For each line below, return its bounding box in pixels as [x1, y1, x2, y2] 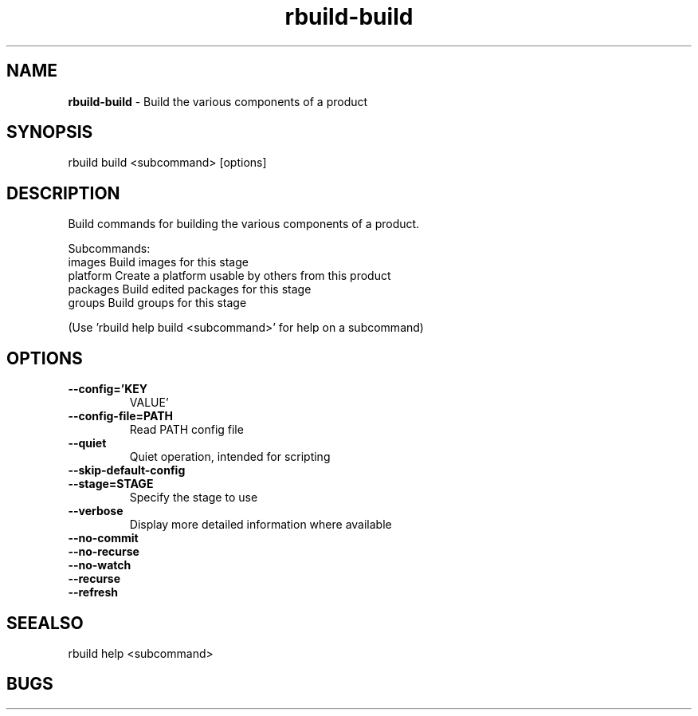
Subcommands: [68, 242, 151, 256]
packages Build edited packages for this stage [68, 282, 312, 297]
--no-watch [68, 558, 131, 572]
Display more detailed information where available [129, 517, 392, 532]
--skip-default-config [68, 463, 186, 478]
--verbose [68, 504, 124, 518]
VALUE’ [129, 395, 169, 410]
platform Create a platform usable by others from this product [68, 269, 391, 283]
